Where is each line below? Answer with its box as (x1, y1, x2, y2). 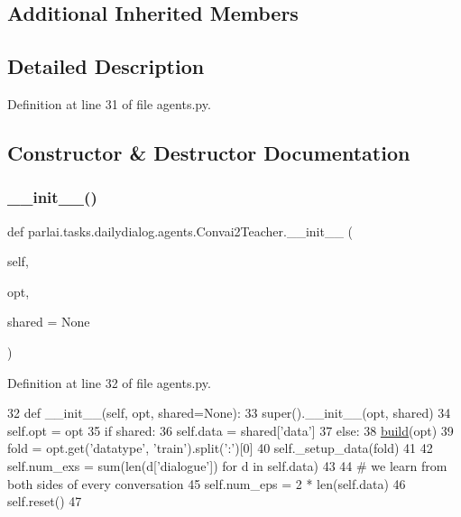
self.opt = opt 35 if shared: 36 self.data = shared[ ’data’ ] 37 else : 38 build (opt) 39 (7, 420, 454, 439)
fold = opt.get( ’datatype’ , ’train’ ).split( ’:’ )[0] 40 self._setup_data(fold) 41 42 (7, 439, 433, 457)
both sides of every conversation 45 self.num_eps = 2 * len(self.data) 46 (7, 474, 406, 493)
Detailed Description (7, 52, 205, 80)
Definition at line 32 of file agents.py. (7, 373, 211, 392)
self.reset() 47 (7, 492, 82, 511)
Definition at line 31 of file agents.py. (7, 94, 211, 113)
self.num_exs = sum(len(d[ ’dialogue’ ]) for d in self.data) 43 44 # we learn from (7, 456, 447, 475)
